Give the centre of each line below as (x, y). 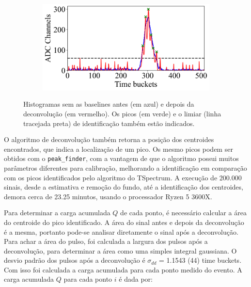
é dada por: (136, 279)
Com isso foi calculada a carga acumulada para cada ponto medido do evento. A (123, 269)
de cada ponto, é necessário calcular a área (183, 213)
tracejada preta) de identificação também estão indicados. (109, 123)
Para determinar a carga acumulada (57, 213)
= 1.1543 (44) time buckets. (200, 260)
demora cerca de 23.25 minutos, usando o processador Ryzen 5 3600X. (108, 196)
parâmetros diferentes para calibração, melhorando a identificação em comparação (125, 167)
